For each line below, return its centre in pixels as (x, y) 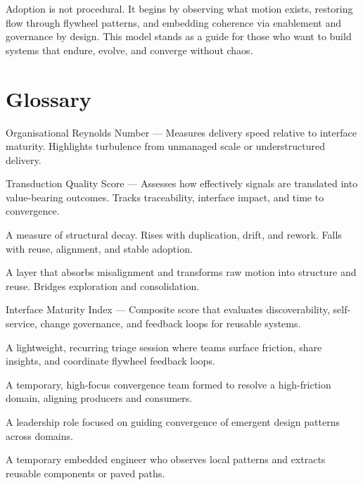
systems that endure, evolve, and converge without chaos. (129, 50)
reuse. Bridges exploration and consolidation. (103, 285)
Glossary (49, 98)
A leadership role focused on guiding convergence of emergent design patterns (173, 422)
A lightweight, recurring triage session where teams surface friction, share (164, 347)
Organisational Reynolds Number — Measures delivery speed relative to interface (181, 132)
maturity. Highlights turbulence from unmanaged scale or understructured (166, 146)
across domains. (39, 435)
